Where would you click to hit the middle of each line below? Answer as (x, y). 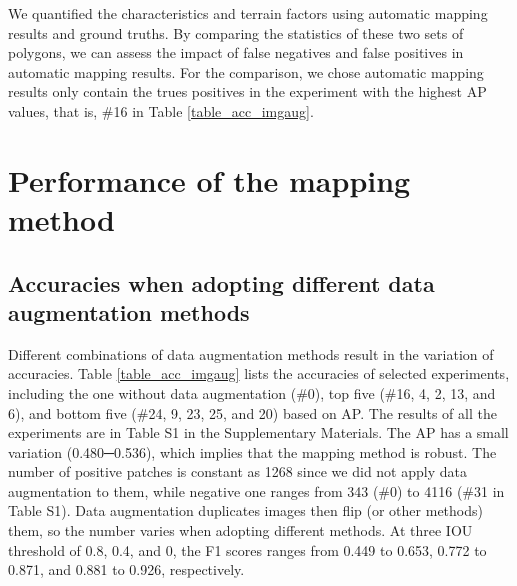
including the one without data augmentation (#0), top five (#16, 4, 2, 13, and (252, 392)
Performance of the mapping (209, 179)
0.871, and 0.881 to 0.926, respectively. (126, 569)
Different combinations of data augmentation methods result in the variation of (251, 353)
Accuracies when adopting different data (221, 282)
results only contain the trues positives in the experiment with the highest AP (247, 91)
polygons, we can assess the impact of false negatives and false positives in (236, 52)
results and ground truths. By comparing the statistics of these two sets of (236, 32)
